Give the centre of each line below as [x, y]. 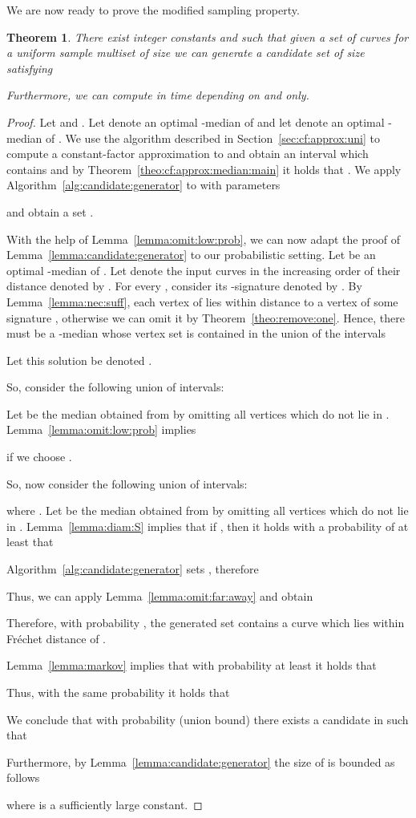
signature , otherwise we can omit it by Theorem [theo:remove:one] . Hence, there [206, 317]
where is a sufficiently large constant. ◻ [105, 804]
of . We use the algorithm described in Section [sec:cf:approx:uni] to [212, 138]
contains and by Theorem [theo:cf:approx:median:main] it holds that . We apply [204, 169]
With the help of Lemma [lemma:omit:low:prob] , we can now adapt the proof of [204, 239]
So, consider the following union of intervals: [115, 387]
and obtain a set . [50, 211]
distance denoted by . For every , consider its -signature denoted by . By [184, 286]
